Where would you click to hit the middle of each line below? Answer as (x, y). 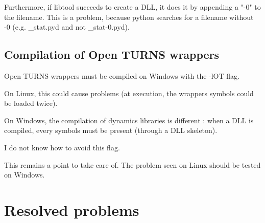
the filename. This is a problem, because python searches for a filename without (129, 17)
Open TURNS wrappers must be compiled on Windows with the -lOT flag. (122, 75)
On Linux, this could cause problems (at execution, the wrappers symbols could (129, 93)
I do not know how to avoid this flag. (62, 147)
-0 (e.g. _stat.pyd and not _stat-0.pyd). (67, 27)
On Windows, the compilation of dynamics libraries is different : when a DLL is (129, 120)
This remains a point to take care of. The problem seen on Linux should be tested (132, 164)
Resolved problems (72, 209)
